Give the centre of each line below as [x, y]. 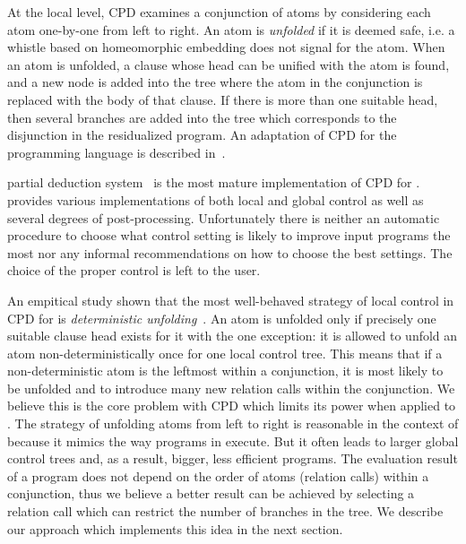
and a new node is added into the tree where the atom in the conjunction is [215, 82]
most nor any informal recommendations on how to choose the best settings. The [230, 252]
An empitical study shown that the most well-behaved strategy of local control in [231, 300]
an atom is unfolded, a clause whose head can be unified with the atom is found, [229, 64]
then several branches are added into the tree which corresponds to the [202, 117]
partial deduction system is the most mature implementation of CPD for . [214, 182]
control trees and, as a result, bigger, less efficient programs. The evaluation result [233, 458]
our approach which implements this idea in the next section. [175, 528]
